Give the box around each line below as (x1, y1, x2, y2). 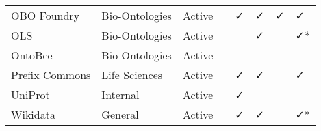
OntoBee (11, 47, 53, 63)
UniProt (11, 87, 50, 102)
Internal (101, 87, 140, 102)
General (101, 106, 139, 122)
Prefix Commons (11, 67, 91, 83)
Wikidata (11, 106, 55, 122)
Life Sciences (101, 67, 163, 83)
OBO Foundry (11, 8, 80, 23)
